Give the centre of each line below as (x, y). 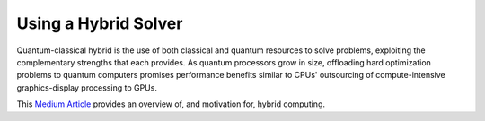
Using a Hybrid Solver (100, 23)
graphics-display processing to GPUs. (87, 87)
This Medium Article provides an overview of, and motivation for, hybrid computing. (171, 104)
